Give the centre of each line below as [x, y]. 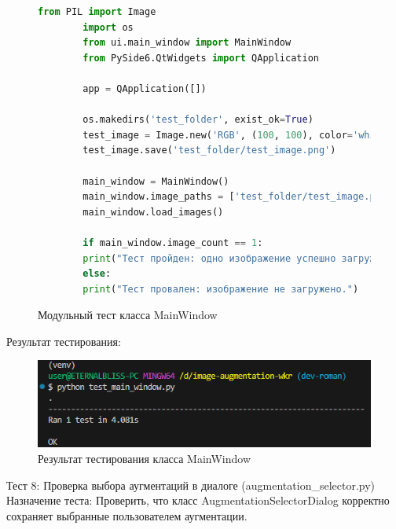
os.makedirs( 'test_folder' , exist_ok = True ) [198, 120]
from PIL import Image [97, 12]
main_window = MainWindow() [156, 181]
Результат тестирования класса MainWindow [144, 458]
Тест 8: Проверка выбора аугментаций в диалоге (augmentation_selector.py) [191, 485]
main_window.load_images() [153, 212]
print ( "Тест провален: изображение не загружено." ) [221, 289]
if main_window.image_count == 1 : [173, 242]
